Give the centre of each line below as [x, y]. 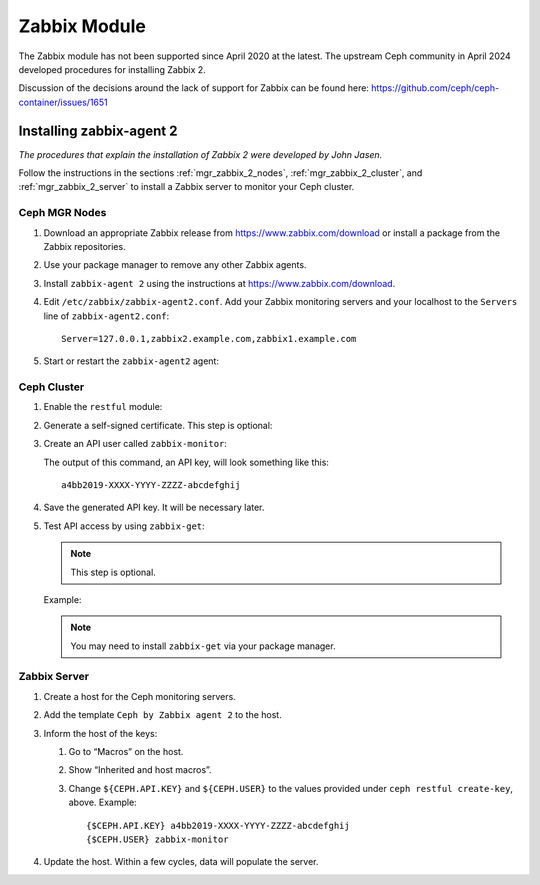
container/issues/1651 [63, 102]
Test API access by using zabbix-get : [124, 526]
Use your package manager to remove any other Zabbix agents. [175, 265]
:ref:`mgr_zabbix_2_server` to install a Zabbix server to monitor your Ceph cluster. [186, 187]
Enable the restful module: [103, 407]
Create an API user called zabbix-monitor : [135, 444]
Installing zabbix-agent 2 [98, 130]
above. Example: [102, 802]
